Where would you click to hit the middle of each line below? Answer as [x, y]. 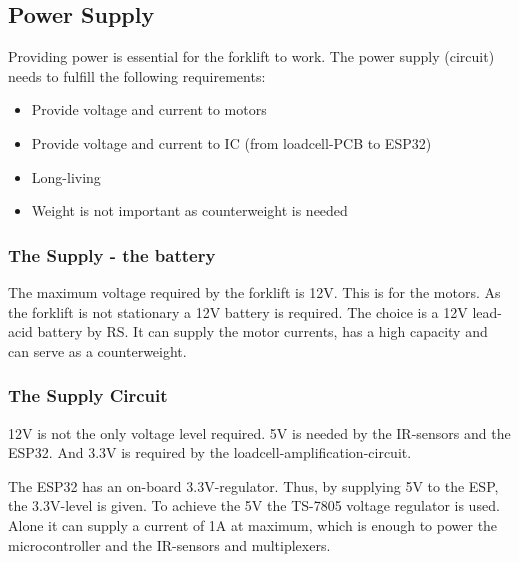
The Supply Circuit [88, 395]
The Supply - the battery [112, 254]
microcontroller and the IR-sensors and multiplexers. [169, 544]
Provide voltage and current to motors [149, 109]
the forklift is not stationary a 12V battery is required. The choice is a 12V [238, 311]
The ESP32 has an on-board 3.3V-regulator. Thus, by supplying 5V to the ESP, [253, 485]
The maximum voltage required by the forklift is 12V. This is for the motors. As [254, 291]
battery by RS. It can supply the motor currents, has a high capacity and [262, 331]
